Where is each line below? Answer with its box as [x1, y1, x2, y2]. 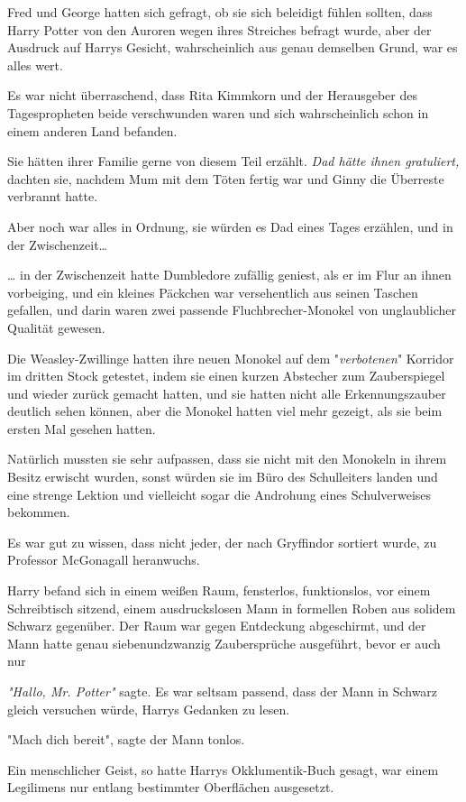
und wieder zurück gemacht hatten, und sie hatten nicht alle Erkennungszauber [7, 383, 446, 402]
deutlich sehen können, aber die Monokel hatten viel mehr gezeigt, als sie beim [7, 401, 443, 420]
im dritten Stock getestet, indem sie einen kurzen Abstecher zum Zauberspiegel [7, 366, 445, 385]
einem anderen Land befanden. [7, 121, 178, 140]
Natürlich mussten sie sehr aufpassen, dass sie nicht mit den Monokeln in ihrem [7, 449, 447, 468]
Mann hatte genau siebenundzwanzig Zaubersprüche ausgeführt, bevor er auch [7, 633, 441, 652]
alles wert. [7, 55, 63, 74]
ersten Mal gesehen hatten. [7, 419, 156, 438]
